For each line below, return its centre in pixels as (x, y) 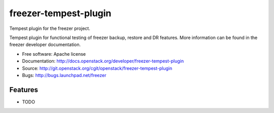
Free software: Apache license (54, 54)
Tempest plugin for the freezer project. (50, 28)
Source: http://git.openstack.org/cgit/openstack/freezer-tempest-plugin (97, 68)
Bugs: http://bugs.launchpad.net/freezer (64, 75)
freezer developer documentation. (45, 45)
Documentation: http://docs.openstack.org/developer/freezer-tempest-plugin (103, 61)
